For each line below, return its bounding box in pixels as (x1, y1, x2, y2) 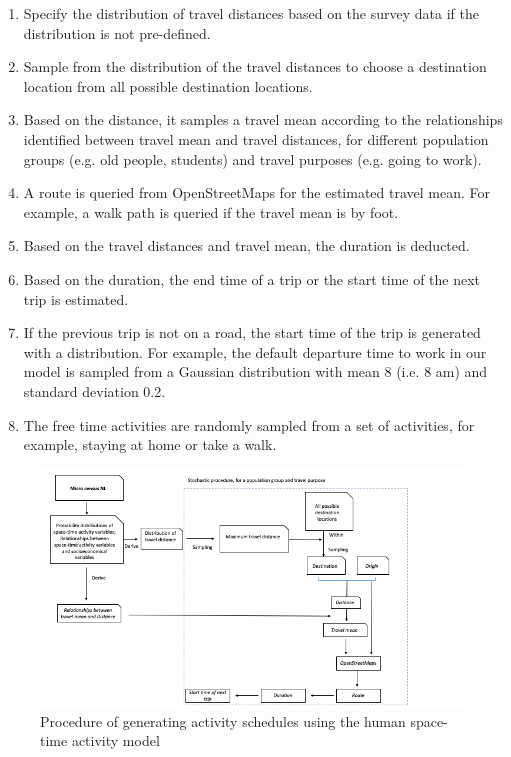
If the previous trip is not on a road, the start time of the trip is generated (23, 322, 481, 343)
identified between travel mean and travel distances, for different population (23, 128, 489, 149)
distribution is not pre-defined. (23, 22, 211, 43)
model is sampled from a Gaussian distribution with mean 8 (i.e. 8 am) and (23, 361, 488, 382)
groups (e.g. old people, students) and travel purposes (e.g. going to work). (23, 148, 482, 169)
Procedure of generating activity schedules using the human (40, 710, 406, 731)
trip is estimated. (23, 288, 129, 309)
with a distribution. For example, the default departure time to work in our (23, 341, 487, 362)
